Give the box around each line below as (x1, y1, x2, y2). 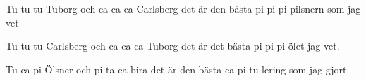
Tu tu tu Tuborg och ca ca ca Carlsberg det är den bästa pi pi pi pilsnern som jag (6, 1, 361, 15)
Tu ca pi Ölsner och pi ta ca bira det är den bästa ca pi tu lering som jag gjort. (6, 61, 350, 76)
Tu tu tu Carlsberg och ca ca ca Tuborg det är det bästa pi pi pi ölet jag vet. (6, 38, 340, 53)
